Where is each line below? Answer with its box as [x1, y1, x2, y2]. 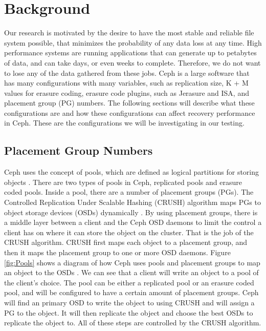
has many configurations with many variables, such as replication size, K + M [4, 77, 249, 88]
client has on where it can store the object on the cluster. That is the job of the [4, 226, 254, 237]
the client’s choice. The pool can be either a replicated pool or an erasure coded [4, 277, 254, 287]
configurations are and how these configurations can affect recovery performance [4, 107, 255, 118]
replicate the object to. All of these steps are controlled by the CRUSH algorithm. [4, 317, 261, 328]
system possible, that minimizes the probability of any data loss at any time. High [4, 37, 262, 48]
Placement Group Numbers [4, 142, 153, 158]
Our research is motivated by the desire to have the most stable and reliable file [4, 27, 254, 38]
